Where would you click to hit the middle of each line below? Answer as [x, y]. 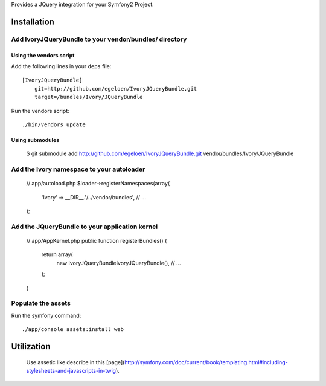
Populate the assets [41, 303]
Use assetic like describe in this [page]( [75, 362]
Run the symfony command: [46, 315]
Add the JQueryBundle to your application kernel [85, 227]
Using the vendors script [43, 55]
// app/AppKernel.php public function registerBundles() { [97, 241]
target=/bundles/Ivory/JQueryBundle [88, 97]
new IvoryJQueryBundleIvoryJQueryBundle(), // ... [119, 263]
